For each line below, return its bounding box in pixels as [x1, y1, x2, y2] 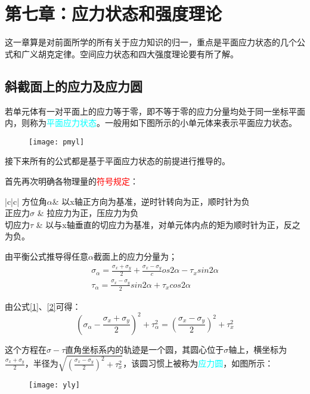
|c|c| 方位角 [5, 195, 47, 207]
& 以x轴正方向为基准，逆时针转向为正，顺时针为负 [52, 195, 250, 207]
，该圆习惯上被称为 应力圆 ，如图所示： [123, 357, 274, 370]
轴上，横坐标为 [228, 343, 287, 355]
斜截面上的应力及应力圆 [5, 76, 142, 95]
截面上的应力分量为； [93, 250, 177, 262]
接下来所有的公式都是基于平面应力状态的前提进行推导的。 [5, 155, 230, 167]
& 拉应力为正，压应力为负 [37, 207, 139, 219]
